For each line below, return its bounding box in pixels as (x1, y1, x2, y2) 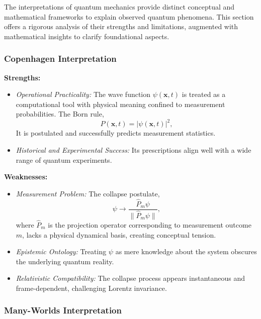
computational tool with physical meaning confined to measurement (16, 98, 225, 109)
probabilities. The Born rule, (16, 109, 104, 119)
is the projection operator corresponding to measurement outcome (48, 220, 251, 230)
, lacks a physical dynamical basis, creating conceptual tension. (22, 229, 216, 240)
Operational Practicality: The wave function (16, 89, 151, 99)
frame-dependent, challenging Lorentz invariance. (16, 282, 167, 293)
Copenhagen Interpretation (4, 52, 117, 65)
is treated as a (182, 89, 226, 99)
